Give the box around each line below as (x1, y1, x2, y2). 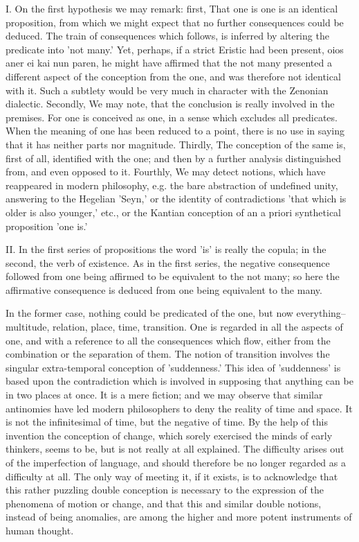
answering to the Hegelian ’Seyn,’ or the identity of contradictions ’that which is (6, 191, 347, 206)
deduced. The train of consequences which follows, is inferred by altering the (6, 28, 329, 43)
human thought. (6, 523, 74, 537)
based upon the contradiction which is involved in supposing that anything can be (6, 374, 353, 388)
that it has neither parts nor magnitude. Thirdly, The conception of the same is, (6, 137, 346, 151)
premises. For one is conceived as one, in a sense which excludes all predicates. (6, 110, 338, 124)
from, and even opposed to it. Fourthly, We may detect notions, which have (6, 164, 326, 179)
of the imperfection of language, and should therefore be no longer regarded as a (6, 455, 346, 469)
